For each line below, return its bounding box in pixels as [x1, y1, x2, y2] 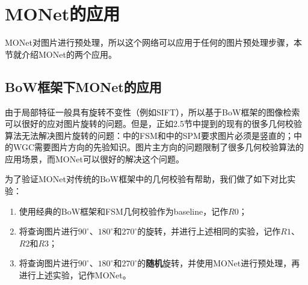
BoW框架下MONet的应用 [5, 77, 162, 96]
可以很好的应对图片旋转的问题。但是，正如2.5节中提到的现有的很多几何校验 [5, 117, 302, 130]
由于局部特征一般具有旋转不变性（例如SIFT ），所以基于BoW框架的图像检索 [5, 105, 300, 118]
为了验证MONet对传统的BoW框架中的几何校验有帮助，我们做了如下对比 [5, 173, 288, 185]
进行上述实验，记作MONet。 [19, 269, 131, 281]
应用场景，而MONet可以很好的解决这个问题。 [5, 152, 184, 165]
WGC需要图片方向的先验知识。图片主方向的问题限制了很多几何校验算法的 [13, 141, 304, 153]
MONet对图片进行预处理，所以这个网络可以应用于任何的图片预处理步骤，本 [5, 36, 302, 49]
